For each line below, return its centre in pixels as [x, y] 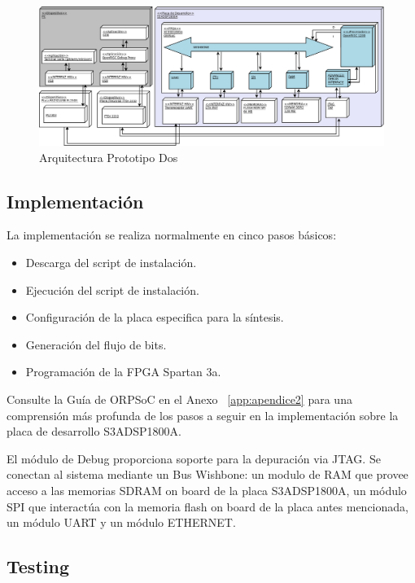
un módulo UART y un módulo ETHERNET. [121, 522]
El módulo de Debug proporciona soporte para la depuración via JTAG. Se [194, 458]
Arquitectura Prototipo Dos [109, 157]
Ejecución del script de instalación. [112, 289]
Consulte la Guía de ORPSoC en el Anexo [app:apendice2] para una [179, 399]
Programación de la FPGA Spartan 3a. [123, 372]
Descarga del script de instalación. [111, 262]
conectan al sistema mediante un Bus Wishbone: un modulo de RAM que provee [207, 474]
